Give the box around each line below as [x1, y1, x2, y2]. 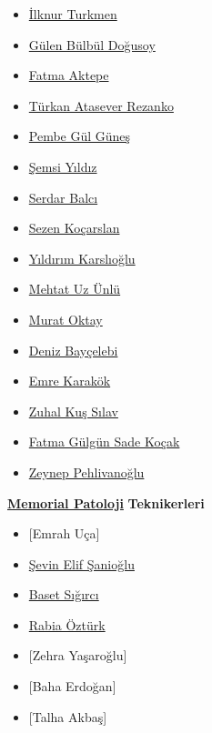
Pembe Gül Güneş [28, 126, 131, 146]
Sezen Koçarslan [28, 218, 120, 237]
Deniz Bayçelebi [28, 340, 118, 359]
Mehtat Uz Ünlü [28, 279, 121, 298]
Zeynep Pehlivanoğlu [28, 462, 145, 481]
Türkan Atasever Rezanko [28, 95, 174, 115]
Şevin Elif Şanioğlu [28, 554, 135, 573]
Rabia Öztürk [28, 615, 106, 634]
